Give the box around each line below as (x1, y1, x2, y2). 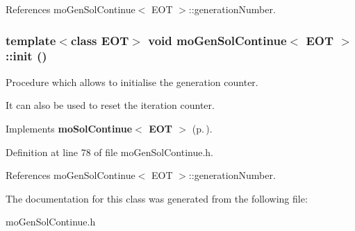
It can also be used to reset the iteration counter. (6, 98, 215, 112)
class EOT (70, 31, 129, 49)
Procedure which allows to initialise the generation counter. (6, 74, 258, 89)
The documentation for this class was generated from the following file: (6, 191, 308, 205)
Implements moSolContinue (6, 121, 133, 135)
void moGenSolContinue (148, 31, 287, 49)
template (6, 31, 56, 49)
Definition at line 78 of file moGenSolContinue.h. (6, 144, 213, 159)
